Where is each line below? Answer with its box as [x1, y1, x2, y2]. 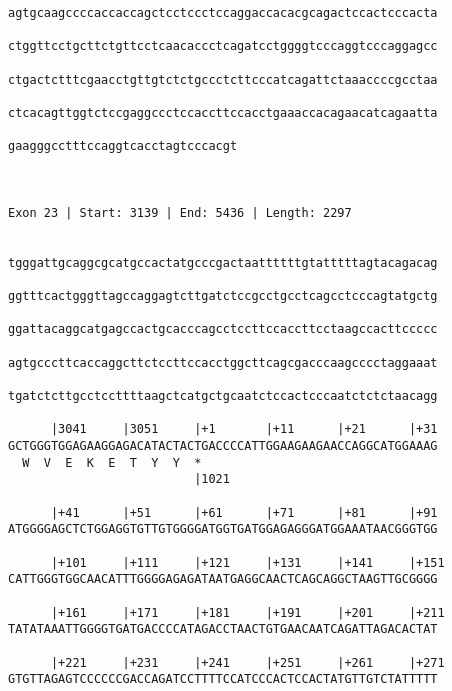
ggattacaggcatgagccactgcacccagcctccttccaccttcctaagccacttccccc [8, 322, 438, 337]
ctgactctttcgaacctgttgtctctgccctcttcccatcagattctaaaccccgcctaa [8, 72, 438, 87]
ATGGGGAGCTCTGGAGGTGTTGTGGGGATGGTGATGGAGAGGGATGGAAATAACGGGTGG [8, 522, 438, 537]
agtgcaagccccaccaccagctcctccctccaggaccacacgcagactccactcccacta [8, 6, 438, 20]
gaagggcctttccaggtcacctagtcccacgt [8, 139, 238, 154]
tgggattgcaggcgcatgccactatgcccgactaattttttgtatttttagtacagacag [8, 255, 438, 270]
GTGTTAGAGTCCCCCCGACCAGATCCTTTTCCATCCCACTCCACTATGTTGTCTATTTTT [8, 672, 438, 687]
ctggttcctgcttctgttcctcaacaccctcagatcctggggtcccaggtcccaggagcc [8, 39, 438, 54]
